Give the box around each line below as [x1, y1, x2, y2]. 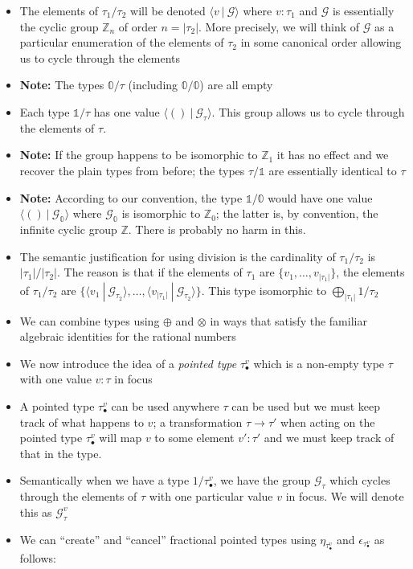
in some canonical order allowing [240, 34, 402, 51]
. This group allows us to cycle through [211, 103, 405, 120]
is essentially [332, 2, 395, 18]
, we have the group [213, 472, 311, 489]
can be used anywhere [111, 398, 219, 415]
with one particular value [149, 488, 273, 505]
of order [118, 18, 157, 35]
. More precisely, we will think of [198, 18, 360, 35]
